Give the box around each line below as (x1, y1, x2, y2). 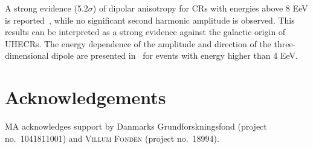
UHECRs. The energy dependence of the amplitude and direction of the (5, 37, 271, 50)
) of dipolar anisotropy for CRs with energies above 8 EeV (92, 2, 308, 14)
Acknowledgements (5, 85, 166, 110)
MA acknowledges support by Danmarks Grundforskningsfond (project (5, 120, 267, 133)
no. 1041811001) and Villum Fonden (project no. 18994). (5, 131, 219, 144)
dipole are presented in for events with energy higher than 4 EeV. (51, 49, 298, 62)
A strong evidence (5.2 (5, 2, 88, 14)
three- (274, 37, 296, 50)
